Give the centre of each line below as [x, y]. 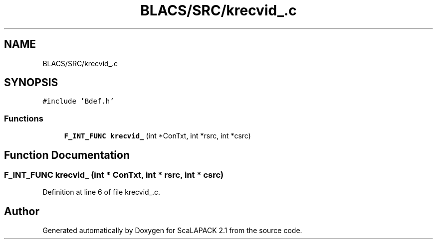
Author [22, 211]
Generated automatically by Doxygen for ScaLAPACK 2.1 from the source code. [172, 231]
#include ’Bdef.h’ [78, 101]
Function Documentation [67, 155]
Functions [24, 118]
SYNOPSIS [31, 83]
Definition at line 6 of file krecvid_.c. [102, 192]
